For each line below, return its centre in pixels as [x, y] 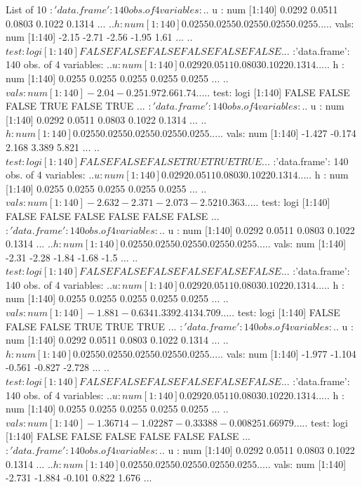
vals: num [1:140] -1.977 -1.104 [291, 353]
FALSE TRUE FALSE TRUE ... [75, 106]
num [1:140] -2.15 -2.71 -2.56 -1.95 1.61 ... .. [99, 37]
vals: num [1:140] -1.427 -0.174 [291, 133]
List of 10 [26, 9]
